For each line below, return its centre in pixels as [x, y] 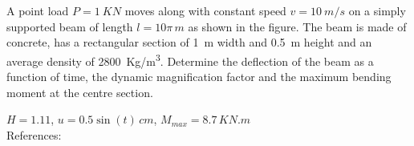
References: [34, 134]
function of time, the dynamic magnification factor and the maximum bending [199, 77]
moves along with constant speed [205, 10]
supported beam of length [70, 26]
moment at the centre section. [80, 92]
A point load [38, 10]
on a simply [377, 10]
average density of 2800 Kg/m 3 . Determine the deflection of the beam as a [190, 59]
